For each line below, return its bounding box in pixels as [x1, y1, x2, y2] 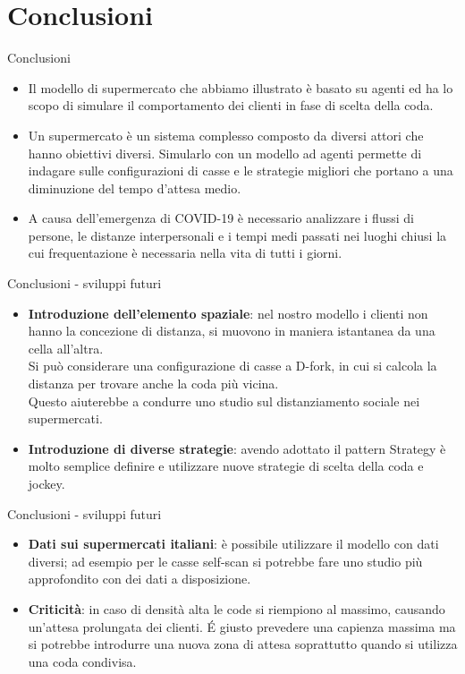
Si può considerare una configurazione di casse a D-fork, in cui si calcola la [28, 356, 437, 375]
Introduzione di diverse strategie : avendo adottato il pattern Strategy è [28, 439, 446, 457]
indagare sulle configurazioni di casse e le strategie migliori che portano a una [28, 161, 453, 180]
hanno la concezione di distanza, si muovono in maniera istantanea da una [28, 321, 435, 340]
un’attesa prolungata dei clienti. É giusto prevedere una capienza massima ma [28, 617, 456, 636]
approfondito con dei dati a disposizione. [28, 569, 251, 588]
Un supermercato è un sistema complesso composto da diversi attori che [28, 125, 424, 144]
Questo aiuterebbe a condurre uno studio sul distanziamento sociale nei [28, 391, 420, 410]
